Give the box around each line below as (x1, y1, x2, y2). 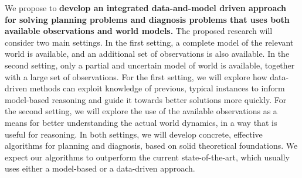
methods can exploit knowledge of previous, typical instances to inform (29, 82, 285, 94)
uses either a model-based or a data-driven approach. (5, 162, 195, 174)
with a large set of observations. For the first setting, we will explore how (5, 70, 267, 83)
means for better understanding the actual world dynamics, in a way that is (5, 116, 277, 128)
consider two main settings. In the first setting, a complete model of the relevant (5, 36, 294, 48)
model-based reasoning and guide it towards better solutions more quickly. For (5, 93, 287, 105)
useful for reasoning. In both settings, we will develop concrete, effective (5, 128, 263, 140)
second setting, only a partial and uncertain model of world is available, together (5, 59, 295, 71)
